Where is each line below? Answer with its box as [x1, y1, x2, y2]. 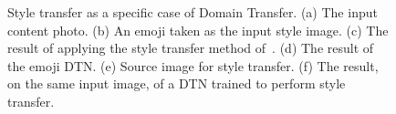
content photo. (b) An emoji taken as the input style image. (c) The [7, 20, 389, 39]
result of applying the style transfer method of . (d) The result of [7, 38, 374, 57]
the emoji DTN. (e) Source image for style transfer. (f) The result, [7, 56, 379, 75]
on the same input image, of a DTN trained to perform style [7, 74, 346, 93]
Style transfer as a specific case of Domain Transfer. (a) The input [7, 3, 378, 21]
